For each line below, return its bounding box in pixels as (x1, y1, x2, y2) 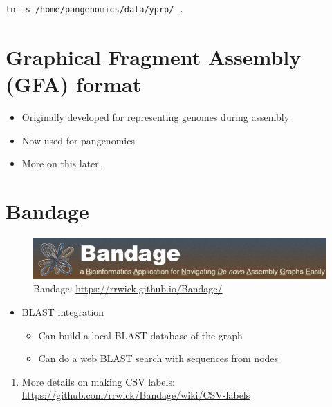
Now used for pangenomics (21, 133, 135, 147)
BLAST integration (21, 305, 104, 319)
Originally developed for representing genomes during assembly (21, 109, 290, 124)
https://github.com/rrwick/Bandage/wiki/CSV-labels (21, 388, 250, 402)
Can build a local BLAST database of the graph (38, 328, 243, 342)
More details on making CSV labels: (21, 374, 175, 388)
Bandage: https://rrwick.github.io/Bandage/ (33, 281, 223, 296)
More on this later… (21, 156, 106, 171)
